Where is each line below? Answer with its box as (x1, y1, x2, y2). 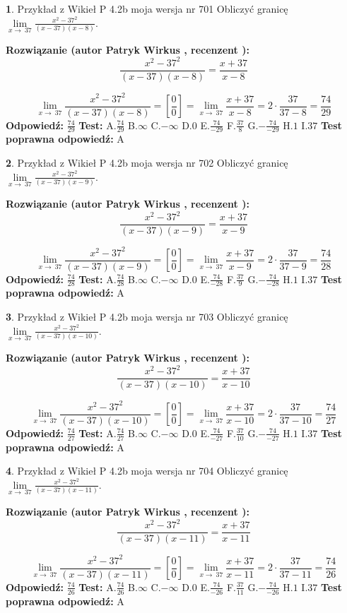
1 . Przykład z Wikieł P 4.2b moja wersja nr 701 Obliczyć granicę (6, 1, 288, 16)
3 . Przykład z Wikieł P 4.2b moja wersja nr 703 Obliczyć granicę (6, 309, 288, 324)
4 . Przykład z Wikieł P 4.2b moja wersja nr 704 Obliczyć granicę (6, 463, 288, 478)
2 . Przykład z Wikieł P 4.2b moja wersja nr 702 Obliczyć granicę (6, 155, 288, 170)
